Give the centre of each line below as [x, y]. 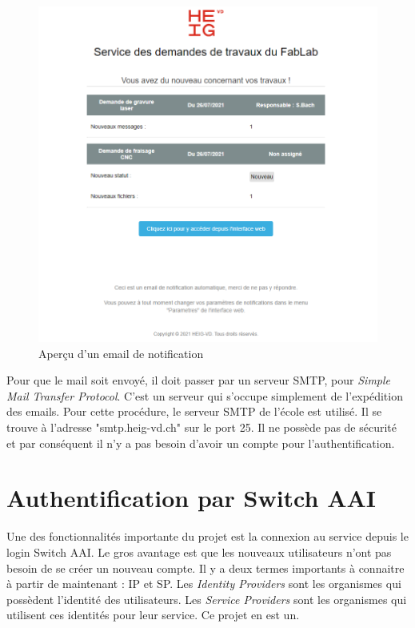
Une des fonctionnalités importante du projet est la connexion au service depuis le [207, 536]
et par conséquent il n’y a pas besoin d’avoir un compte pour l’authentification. [201, 443]
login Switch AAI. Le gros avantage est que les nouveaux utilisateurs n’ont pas [199, 552]
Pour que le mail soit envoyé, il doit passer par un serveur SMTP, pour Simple [199, 380]
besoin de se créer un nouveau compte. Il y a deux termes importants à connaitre [206, 568]
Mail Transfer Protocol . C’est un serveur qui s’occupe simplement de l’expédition [205, 395]
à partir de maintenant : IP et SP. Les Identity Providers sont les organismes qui [204, 584]
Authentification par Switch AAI [192, 498]
